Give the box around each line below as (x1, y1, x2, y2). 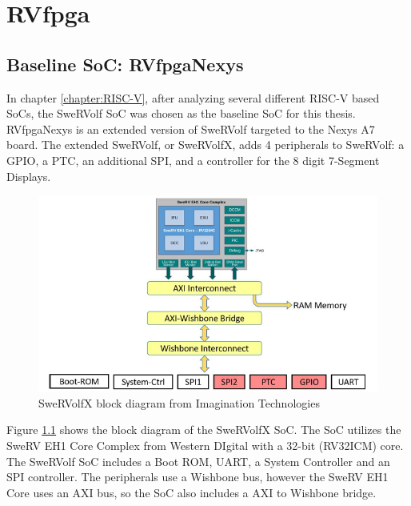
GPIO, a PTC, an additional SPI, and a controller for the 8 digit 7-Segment (6, 151, 380, 168)
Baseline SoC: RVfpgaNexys (6, 51, 244, 76)
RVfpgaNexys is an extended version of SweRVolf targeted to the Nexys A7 (6, 120, 375, 137)
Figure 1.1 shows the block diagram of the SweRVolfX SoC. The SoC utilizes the (6, 421, 401, 438)
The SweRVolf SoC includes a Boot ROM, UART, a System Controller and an (6, 452, 390, 469)
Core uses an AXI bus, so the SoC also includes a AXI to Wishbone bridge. (6, 484, 377, 500)
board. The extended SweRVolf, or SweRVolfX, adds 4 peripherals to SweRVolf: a (6, 136, 405, 153)
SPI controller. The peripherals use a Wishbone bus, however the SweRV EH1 (6, 468, 389, 485)
